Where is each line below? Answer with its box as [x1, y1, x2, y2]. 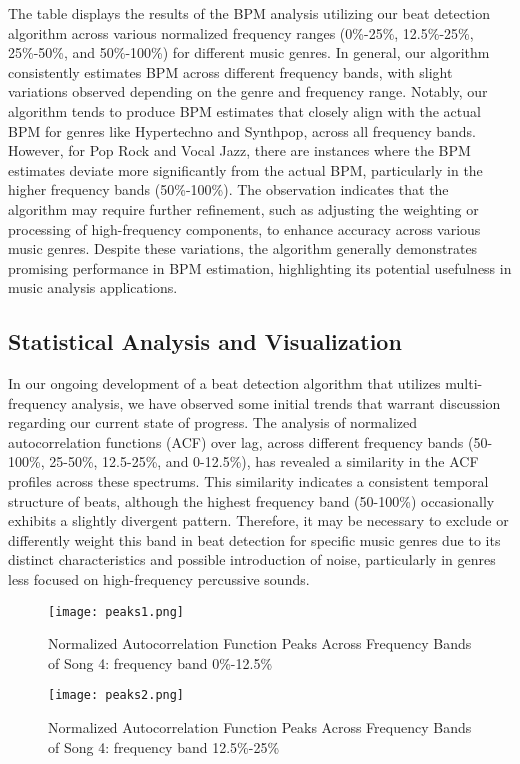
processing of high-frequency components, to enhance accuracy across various [8, 218, 481, 239]
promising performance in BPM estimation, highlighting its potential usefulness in [8, 257, 512, 278]
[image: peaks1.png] [48, 604, 185, 619]
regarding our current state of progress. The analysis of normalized [8, 412, 418, 433]
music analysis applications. [8, 277, 178, 298]
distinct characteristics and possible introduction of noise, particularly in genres [8, 549, 496, 570]
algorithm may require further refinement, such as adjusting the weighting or [8, 198, 479, 219]
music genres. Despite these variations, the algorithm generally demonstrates [8, 238, 478, 259]
